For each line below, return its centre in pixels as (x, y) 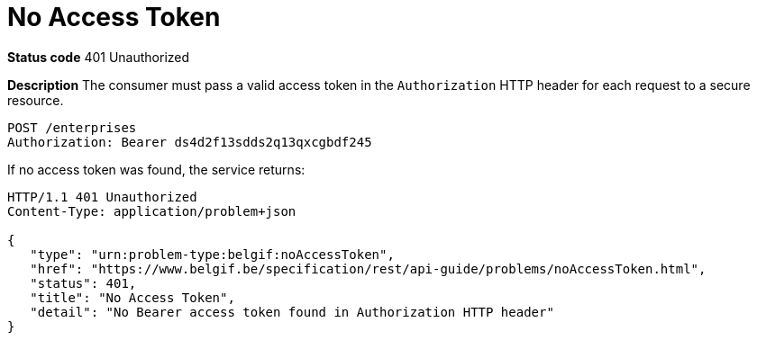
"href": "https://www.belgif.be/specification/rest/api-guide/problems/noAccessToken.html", (368, 268)
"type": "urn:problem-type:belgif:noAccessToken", (212, 254)
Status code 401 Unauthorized (99, 57)
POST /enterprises (72, 127)
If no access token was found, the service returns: (156, 169)
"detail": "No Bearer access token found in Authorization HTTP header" (292, 312)
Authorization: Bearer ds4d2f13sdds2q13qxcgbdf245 (190, 142)
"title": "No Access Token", (132, 297)
